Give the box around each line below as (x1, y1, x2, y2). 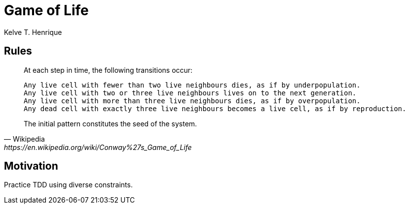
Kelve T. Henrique (4, 28, 62, 36)
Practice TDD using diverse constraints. (4, 180, 133, 189)
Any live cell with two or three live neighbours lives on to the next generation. (24, 89, 357, 97)
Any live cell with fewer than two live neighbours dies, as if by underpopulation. (24, 81, 361, 89)
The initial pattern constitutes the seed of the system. (24, 119, 197, 128)
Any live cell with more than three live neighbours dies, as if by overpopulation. (24, 96, 361, 105)
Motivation (4, 160, 58, 173)
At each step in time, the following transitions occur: (24, 65, 193, 74)
